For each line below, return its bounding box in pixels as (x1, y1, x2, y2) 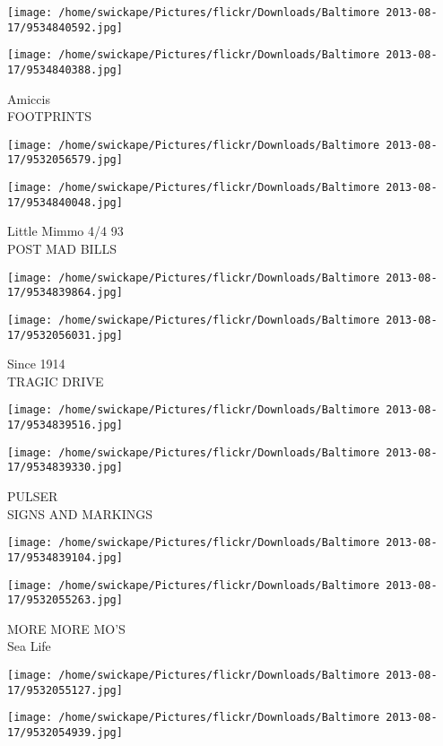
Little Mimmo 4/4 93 (7, 221, 124, 240)
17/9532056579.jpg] (7, 153, 123, 167)
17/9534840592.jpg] (7, 21, 123, 34)
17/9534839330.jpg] (7, 461, 123, 474)
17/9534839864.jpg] (7, 286, 123, 299)
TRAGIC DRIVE (7, 371, 104, 390)
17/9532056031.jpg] (7, 328, 123, 342)
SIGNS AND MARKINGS (7, 504, 152, 523)
